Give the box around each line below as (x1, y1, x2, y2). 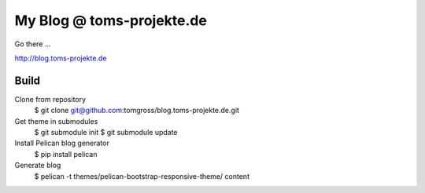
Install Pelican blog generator (14, 138, 109, 148)
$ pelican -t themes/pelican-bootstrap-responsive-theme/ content (34, 171, 249, 180)
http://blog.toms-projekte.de (14, 53, 107, 63)
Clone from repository (14, 94, 87, 104)
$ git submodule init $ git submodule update (34, 128, 178, 137)
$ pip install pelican (34, 149, 98, 158)
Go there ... (14, 39, 51, 49)
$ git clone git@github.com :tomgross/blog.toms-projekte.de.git (34, 106, 240, 115)
